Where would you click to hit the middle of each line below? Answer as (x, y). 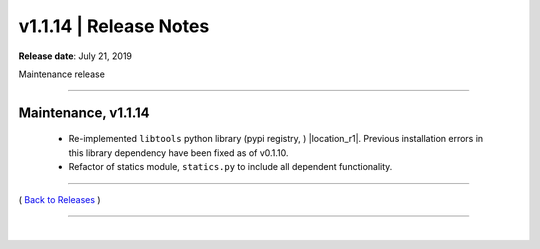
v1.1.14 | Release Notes (114, 26)
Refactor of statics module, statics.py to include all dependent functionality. (230, 167)
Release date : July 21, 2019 (75, 56)
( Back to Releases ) (59, 199)
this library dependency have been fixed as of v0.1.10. (178, 152)
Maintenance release (61, 74)
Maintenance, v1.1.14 (84, 112)
